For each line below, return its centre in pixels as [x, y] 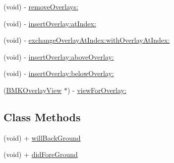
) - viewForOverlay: [97, 90]
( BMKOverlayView [33, 90]
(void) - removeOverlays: [41, 6]
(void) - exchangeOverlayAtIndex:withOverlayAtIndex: [87, 40]
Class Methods [42, 117]
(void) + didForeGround [41, 154]
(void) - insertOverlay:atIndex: [50, 23]
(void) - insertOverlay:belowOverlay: [59, 73]
